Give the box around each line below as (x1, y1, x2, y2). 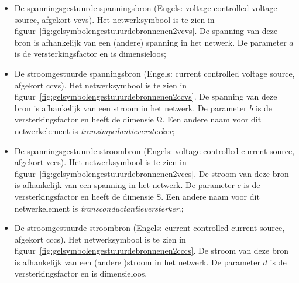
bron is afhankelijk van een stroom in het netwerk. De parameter (14, 101, 247, 114)
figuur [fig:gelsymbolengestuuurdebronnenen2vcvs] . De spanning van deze (14, 25, 278, 37)
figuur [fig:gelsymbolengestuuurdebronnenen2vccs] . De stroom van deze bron (14, 167, 289, 179)
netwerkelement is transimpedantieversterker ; (14, 124, 175, 137)
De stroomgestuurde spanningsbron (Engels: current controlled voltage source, (14, 67, 295, 79)
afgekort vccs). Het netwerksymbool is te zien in (14, 156, 187, 168)
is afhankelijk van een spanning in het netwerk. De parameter (14, 179, 235, 191)
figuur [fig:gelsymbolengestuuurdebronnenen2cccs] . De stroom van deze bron (14, 244, 288, 257)
